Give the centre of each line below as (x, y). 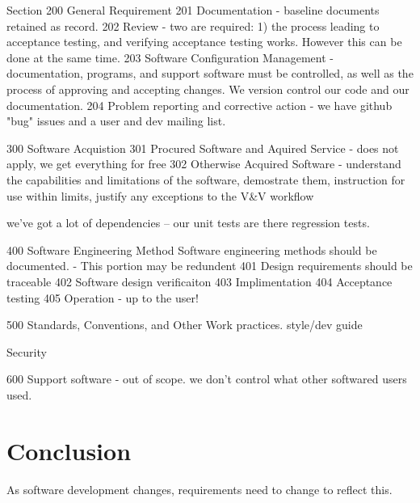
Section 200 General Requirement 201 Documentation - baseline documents (193, 10)
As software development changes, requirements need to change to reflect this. (199, 489)
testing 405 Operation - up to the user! (103, 297)
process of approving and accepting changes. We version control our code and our (208, 89)
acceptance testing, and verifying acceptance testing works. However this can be (204, 42)
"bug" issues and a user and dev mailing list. (116, 121)
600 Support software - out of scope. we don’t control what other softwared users (207, 379)
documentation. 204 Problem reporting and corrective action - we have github (199, 105)
